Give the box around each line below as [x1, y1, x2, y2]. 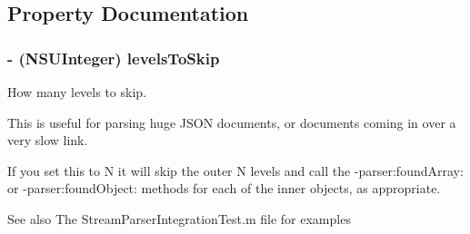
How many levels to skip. [7, 83, 146, 101]
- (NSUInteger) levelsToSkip [7, 46, 220, 69]
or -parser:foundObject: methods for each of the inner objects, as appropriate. [7, 179, 441, 198]
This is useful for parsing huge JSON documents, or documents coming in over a [7, 112, 456, 132]
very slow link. [7, 131, 88, 150]
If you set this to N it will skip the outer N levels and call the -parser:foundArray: [7, 161, 464, 180]
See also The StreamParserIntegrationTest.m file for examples [7, 209, 351, 228]
